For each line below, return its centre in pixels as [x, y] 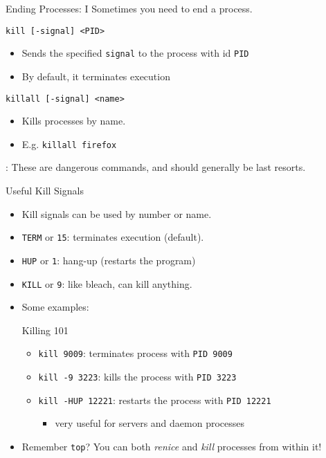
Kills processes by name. [74, 121]
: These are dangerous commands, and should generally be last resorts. [156, 167]
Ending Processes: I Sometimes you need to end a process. [129, 8]
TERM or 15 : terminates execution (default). [113, 237]
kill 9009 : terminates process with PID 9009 [135, 353]
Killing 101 [45, 330]
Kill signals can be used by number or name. [117, 213]
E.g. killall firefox [69, 144]
